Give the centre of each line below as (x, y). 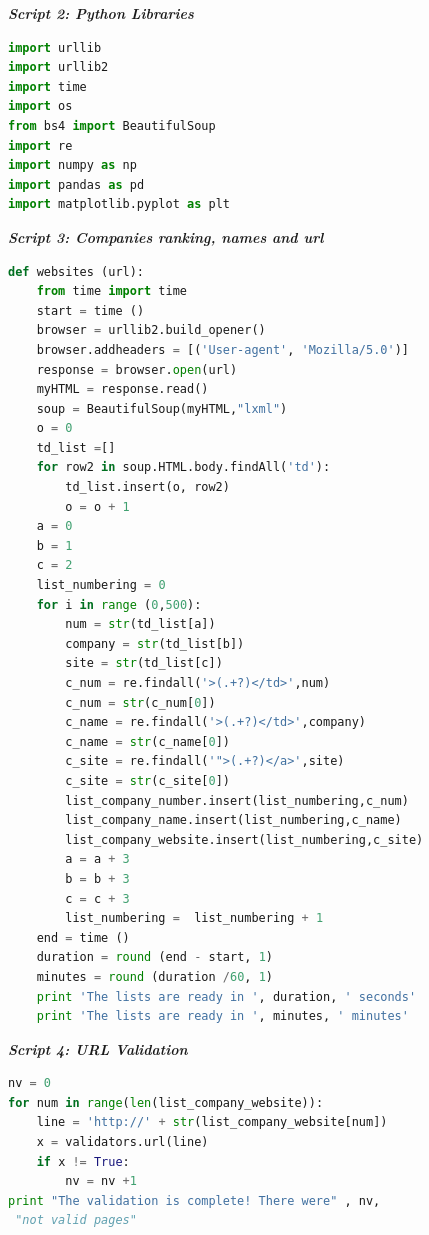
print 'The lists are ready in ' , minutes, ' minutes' (222, 1016)
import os (40, 106)
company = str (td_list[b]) (155, 643)
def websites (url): (76, 271)
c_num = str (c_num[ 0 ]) (140, 702)
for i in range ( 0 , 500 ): (119, 604)
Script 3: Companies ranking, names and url (166, 236)
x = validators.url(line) (122, 1142)
